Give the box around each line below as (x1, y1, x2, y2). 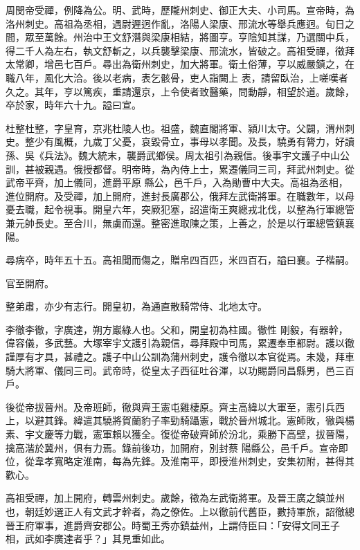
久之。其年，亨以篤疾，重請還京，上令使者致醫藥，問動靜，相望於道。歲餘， (6, 84, 354, 98)
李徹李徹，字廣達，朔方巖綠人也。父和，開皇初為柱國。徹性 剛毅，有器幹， (6, 322, 348, 336)
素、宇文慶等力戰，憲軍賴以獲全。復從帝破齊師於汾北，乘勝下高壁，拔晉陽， (6, 427, 354, 441)
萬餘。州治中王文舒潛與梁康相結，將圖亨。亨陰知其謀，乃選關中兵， (44, 30, 354, 44)
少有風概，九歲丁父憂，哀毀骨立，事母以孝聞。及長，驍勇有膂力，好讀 (34, 134, 354, 149)
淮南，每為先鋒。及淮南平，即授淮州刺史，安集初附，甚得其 (82, 454, 354, 468)
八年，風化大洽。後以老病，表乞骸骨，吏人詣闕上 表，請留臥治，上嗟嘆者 (15, 70, 348, 84)
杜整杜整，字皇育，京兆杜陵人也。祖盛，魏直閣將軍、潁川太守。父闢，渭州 (6, 120, 345, 135)
